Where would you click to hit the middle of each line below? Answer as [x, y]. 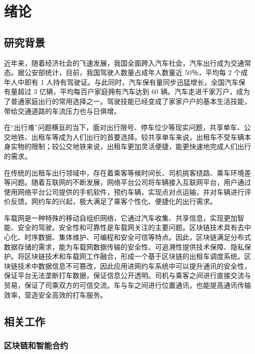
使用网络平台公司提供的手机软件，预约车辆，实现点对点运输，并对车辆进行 [124, 191]
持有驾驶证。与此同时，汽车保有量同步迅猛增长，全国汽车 [146, 82]
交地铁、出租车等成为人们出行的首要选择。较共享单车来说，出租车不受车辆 [124, 137]
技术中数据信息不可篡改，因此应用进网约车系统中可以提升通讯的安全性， [134, 265]
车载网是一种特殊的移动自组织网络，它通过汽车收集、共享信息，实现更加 [121, 217]
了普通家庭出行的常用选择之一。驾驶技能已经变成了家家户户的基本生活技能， [127, 101]
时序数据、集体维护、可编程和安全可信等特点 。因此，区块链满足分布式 [138, 237]
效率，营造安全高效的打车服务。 [55, 294]
